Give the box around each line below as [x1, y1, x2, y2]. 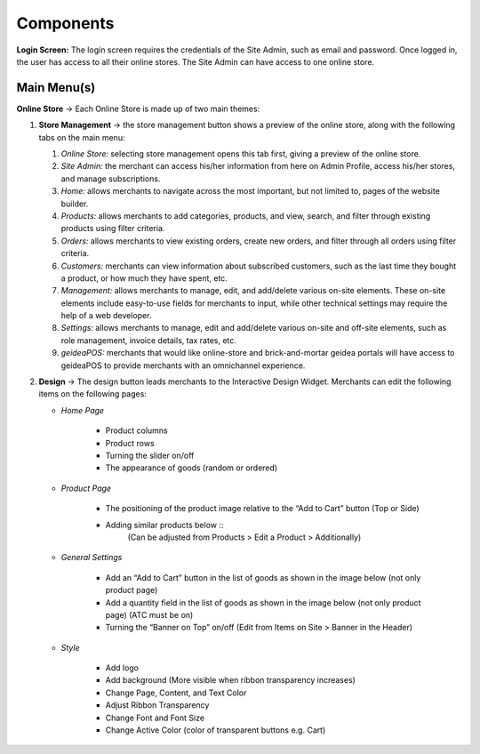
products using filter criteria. [60, 223, 165, 234]
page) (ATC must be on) [105, 609, 194, 620]
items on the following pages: [38, 389, 147, 399]
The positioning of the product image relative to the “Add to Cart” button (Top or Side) [105, 503, 420, 514]
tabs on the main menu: [38, 132, 125, 142]
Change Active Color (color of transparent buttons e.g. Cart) [105, 725, 326, 735]
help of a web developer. [60, 310, 152, 321]
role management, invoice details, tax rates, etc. [60, 334, 237, 346]
